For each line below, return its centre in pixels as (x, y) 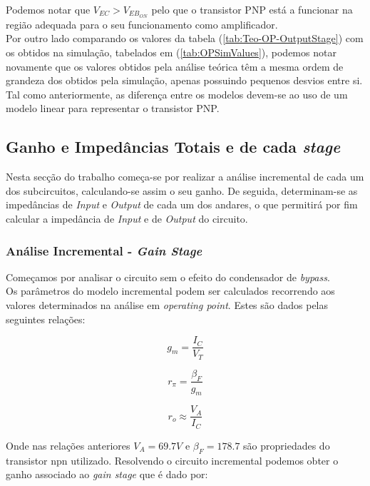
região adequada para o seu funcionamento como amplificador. (142, 24)
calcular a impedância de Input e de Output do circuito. (127, 218)
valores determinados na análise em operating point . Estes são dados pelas (167, 305)
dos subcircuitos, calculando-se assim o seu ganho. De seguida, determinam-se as (182, 190)
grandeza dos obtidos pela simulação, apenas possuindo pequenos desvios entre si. (184, 80)
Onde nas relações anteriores (68, 445)
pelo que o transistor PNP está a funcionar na (252, 9)
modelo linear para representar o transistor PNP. (113, 108)
